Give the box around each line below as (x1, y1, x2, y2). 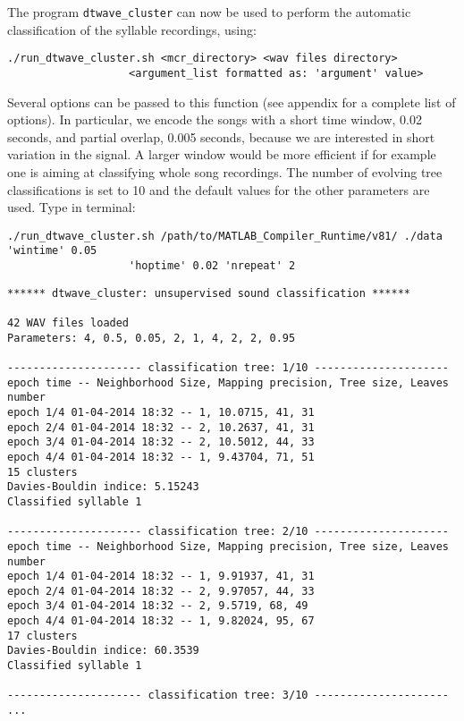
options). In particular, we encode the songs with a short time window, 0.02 (7, 110, 422, 129)
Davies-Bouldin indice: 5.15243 (7, 480, 199, 494)
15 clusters (7, 465, 78, 479)
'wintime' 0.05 (7, 244, 97, 258)
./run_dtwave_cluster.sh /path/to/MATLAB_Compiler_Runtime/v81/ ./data (7, 229, 443, 242)
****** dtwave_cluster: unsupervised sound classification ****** (7, 286, 411, 300)
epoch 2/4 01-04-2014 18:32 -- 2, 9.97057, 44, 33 (7, 584, 315, 598)
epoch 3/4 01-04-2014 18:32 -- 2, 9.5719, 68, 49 (7, 599, 308, 613)
